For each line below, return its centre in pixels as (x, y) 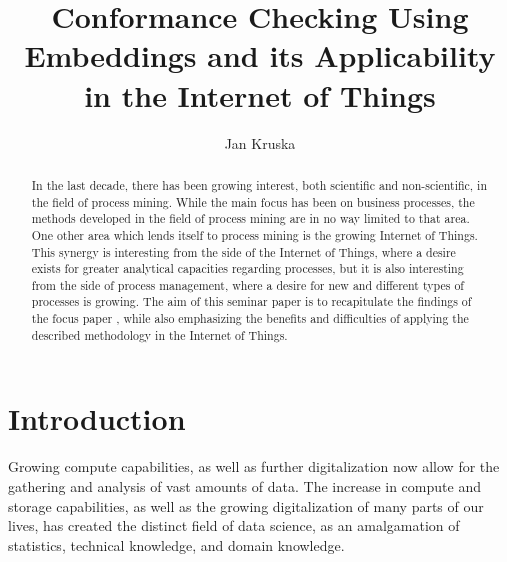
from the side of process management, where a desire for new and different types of (247, 284)
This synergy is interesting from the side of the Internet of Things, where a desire (243, 251)
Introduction (97, 418)
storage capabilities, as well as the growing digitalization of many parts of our (246, 505)
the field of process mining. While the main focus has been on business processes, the (253, 201)
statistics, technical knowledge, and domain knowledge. (176, 544)
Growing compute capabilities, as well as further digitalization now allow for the (254, 466)
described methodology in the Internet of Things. (159, 334)
